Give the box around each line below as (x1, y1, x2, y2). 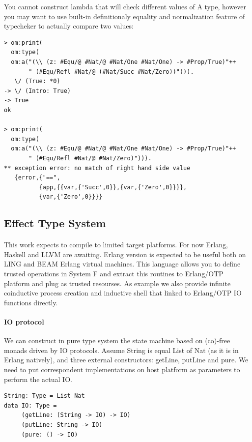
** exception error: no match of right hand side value (4, 164, 191, 172)
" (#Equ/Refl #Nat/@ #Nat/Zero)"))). (28, 154, 152, 162)
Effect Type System (4, 215, 106, 231)
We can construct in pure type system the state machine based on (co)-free (4, 335, 230, 346)
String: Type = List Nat (4, 392, 85, 400)
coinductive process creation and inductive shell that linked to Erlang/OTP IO (4, 288, 242, 298)
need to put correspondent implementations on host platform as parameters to (4, 364, 240, 374)
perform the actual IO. (4, 374, 72, 384)
